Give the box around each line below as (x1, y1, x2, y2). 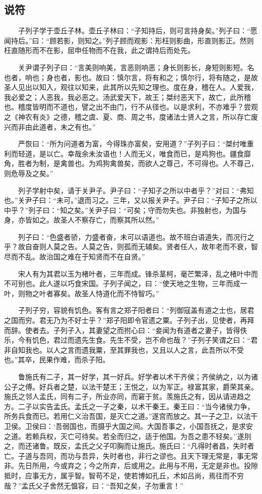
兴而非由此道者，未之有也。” (4, 121, 96, 132)
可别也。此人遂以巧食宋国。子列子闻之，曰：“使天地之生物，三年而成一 (11, 278, 247, 289)
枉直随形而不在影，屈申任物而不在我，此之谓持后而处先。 (4, 45, 194, 56)
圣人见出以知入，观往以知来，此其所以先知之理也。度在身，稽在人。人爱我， (4, 82, 258, 92)
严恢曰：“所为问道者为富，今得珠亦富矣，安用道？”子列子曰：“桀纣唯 (18, 138, 247, 149)
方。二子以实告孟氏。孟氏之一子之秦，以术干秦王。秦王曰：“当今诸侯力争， (4, 401, 254, 411)
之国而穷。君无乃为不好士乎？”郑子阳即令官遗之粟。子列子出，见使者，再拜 (4, 315, 254, 325)
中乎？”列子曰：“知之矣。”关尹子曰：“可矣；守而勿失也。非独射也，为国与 (4, 204, 247, 215)
